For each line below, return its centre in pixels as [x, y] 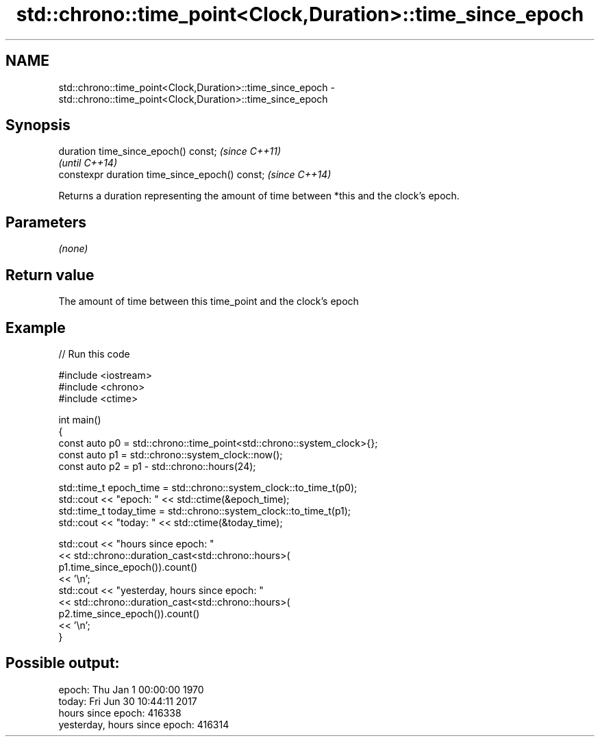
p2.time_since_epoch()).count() [129, 613]
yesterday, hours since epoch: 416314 [144, 724]
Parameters [46, 222]
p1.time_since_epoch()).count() [128, 567]
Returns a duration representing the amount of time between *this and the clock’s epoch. [259, 196]
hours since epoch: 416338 [120, 713]
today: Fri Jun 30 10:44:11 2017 [128, 701]
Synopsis [38, 125]
